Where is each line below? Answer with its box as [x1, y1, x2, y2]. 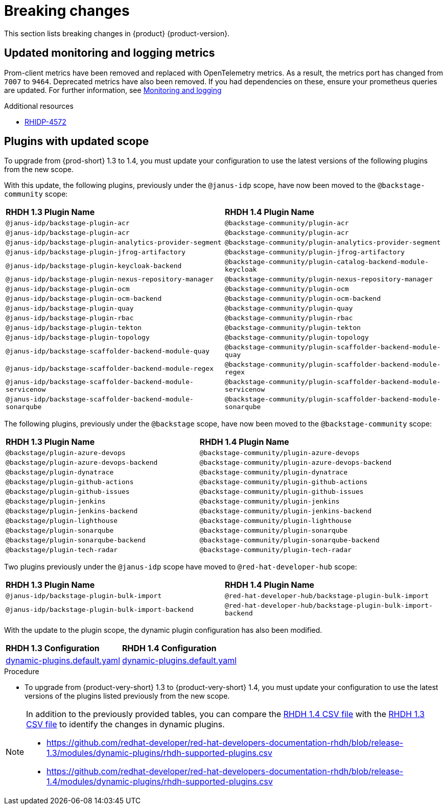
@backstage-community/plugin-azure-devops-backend [199, 459, 392, 467]
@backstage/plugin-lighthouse [6, 517, 118, 525]
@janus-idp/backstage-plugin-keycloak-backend [6, 261, 182, 270]
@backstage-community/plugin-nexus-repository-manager [225, 275, 433, 283]
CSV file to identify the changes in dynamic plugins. [26, 719, 225, 730]
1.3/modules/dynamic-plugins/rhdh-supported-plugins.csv [46, 748, 273, 758]
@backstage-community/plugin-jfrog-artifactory [225, 248, 405, 256]
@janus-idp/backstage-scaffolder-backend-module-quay [6, 347, 210, 355]
